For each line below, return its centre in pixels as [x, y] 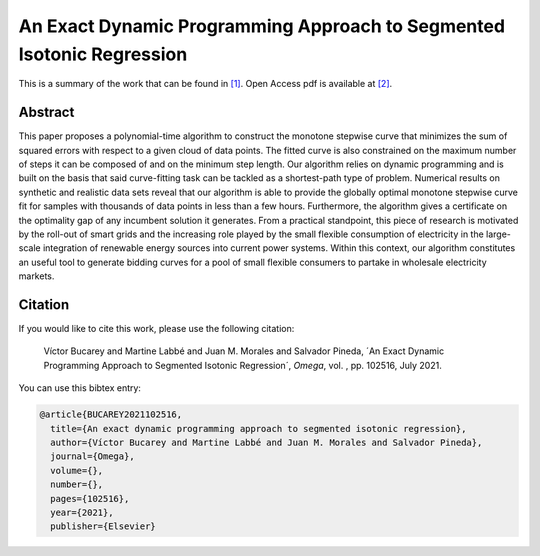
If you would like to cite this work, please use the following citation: [156, 329]
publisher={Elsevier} [103, 526]
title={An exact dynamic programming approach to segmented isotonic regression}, [258, 428]
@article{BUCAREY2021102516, [111, 414]
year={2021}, [82, 512]
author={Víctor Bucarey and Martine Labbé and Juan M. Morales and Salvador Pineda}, [266, 442]
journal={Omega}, [92, 456]
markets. [36, 276]
